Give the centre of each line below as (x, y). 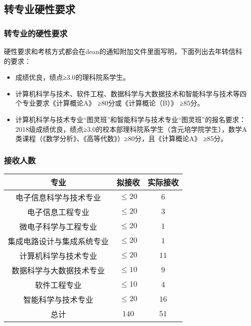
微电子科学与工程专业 (59, 226)
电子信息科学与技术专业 (59, 197)
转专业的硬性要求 (36, 33)
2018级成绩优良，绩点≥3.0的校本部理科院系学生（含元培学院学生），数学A (131, 129)
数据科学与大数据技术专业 (59, 270)
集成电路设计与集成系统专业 (59, 241)
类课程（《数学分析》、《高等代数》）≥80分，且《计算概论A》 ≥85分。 (121, 138)
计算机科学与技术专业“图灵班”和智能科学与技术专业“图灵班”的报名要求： (131, 119)
